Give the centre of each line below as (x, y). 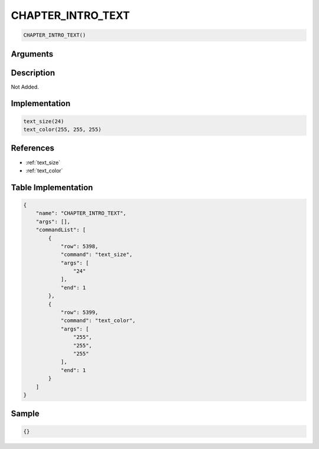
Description (33, 73)
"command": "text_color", (98, 321)
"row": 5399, (79, 312)
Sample (25, 414)
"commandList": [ (61, 230)
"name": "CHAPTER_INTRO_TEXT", (81, 213)
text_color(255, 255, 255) (62, 130)
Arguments (32, 54)
